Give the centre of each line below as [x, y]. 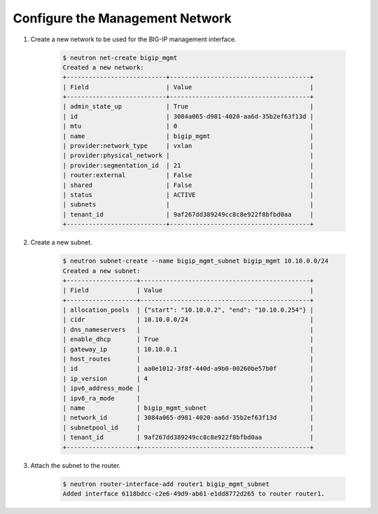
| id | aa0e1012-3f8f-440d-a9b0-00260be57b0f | [188, 369]
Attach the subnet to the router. [76, 465]
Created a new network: [104, 67]
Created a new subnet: [101, 271]
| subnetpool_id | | [188, 428]
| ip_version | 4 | [188, 378]
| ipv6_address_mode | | [188, 388]
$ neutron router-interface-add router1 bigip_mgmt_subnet [166, 484]
